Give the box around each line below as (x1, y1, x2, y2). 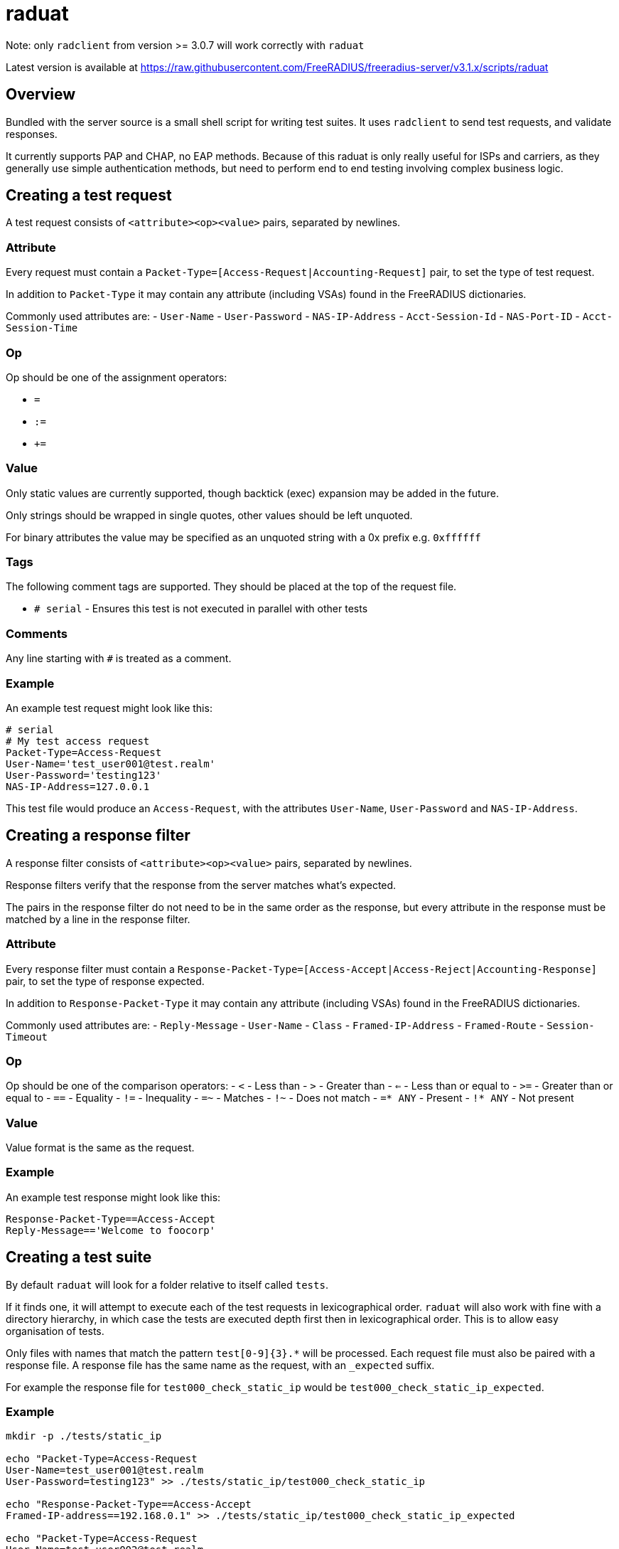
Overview (6, 85, 76, 104)
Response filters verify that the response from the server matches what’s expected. (6, 878, 397, 891)
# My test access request (6, 735, 150, 747)
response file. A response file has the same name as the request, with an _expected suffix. (6, 1358, 435, 1371)
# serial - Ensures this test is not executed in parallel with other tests (34, 602, 368, 615)
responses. (6, 127, 58, 140)
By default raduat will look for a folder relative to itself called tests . (6, 1278, 328, 1291)
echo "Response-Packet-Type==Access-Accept (6, 1499, 252, 1511)
